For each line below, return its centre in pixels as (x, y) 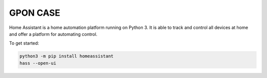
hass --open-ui (38, 63)
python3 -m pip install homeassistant (67, 56)
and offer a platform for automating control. (53, 34)
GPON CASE (35, 13)
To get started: (24, 43)
